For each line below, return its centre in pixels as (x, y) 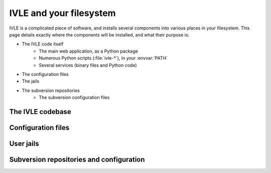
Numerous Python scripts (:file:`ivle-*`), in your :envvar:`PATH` (103, 58)
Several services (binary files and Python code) (88, 65)
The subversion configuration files (74, 97)
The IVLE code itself (43, 44)
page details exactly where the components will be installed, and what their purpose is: (99, 34)
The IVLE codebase (40, 112)
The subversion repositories (51, 90)
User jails (24, 143)
